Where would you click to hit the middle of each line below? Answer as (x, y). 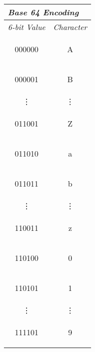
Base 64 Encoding (43, 12)
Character (70, 27)
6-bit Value (27, 27)
